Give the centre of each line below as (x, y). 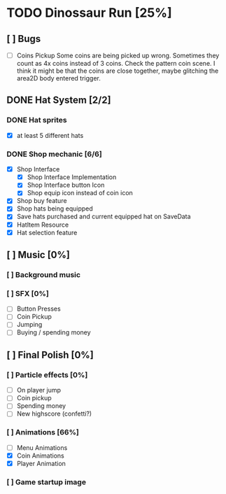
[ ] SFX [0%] (28, 293)
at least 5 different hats (50, 135)
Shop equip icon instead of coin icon (80, 193)
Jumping (29, 325)
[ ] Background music (44, 274)
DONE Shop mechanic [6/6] (54, 154)
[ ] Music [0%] (38, 255)
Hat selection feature (47, 232)
